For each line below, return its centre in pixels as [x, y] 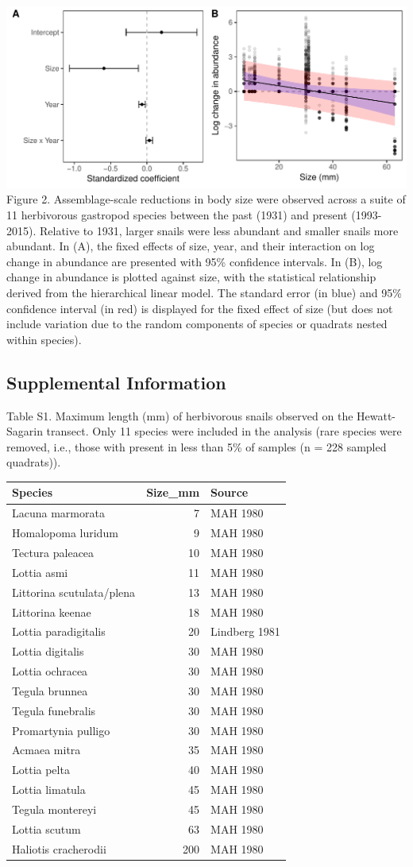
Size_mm [173, 492]
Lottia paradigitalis [59, 631]
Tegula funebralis [54, 710]
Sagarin [25, 431]
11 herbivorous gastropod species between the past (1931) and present [177, 215]
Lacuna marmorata [58, 513]
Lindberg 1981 [245, 631]
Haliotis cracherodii [59, 848]
